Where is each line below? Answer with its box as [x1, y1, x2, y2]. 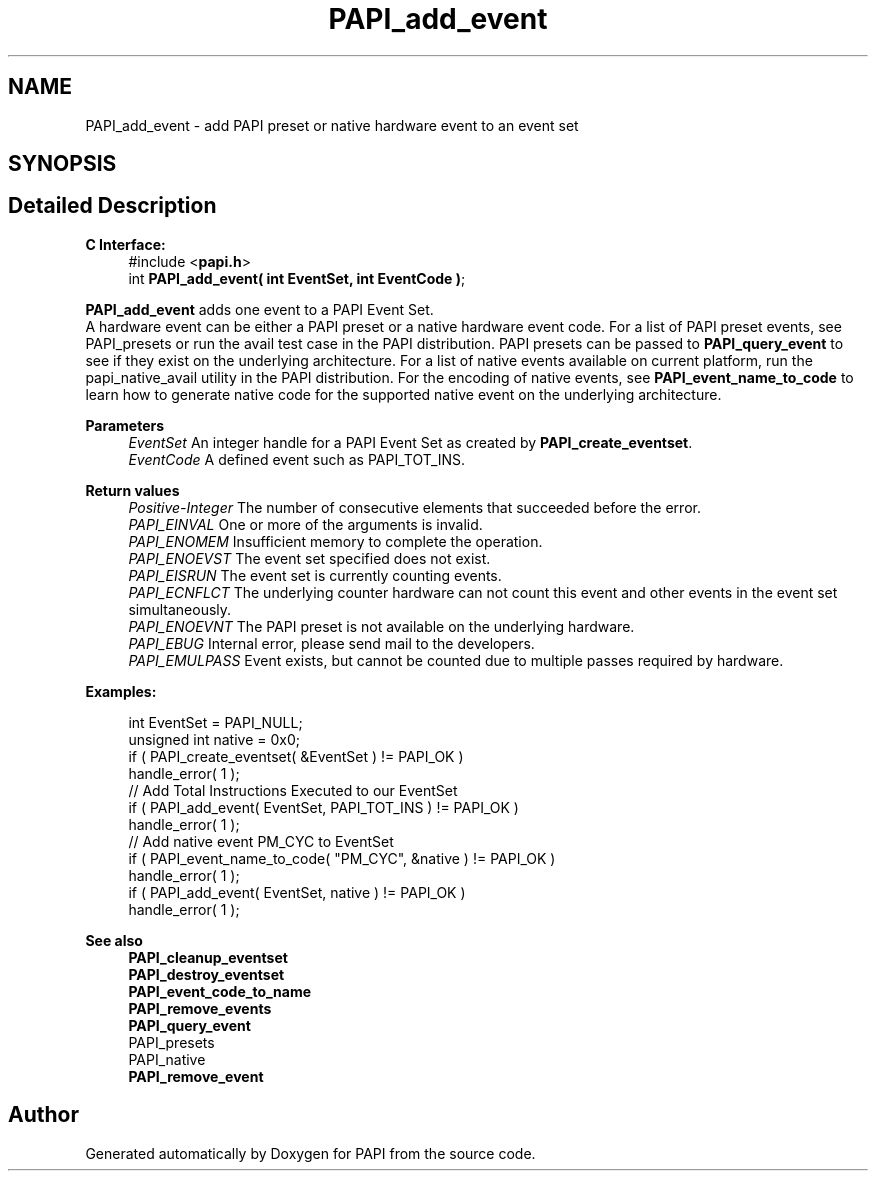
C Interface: [85, 235, 166, 253]
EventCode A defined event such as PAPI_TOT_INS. [128, 450, 466, 468]
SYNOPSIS [8, 151, 117, 177]
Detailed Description [8, 193, 217, 219]
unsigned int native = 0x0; [128, 730, 300, 748]
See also [85, 931, 143, 949]
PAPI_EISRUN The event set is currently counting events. [128, 566, 502, 584]
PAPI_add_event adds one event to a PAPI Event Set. [85, 300, 434, 318]
